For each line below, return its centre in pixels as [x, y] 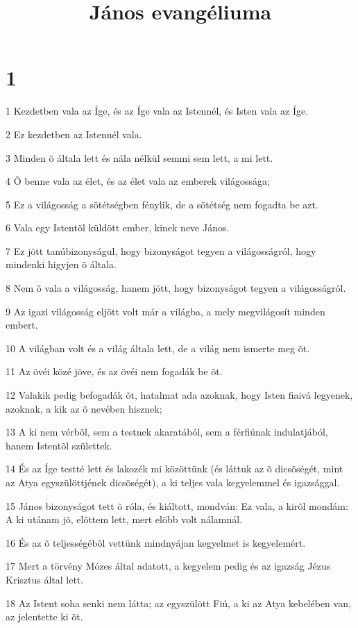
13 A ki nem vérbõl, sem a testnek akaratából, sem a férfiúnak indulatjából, [167, 432]
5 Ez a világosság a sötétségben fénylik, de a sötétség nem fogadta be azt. [162, 204]
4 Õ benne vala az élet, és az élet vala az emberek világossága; [138, 181]
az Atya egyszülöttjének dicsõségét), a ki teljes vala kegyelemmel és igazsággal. [173, 482]
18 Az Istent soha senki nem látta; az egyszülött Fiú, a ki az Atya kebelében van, [178, 603]
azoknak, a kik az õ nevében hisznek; [84, 408]
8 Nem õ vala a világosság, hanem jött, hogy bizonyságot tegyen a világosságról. [176, 288]
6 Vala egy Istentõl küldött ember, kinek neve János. [118, 228]
